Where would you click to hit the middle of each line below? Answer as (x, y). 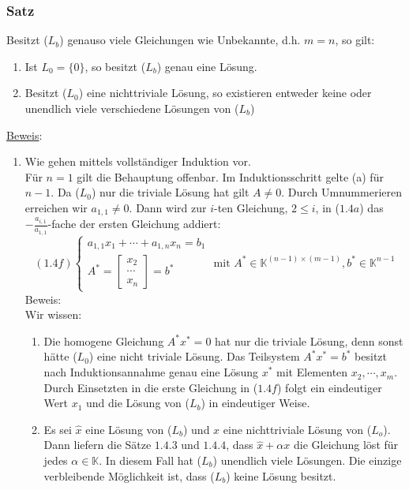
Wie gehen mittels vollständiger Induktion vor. (138, 161)
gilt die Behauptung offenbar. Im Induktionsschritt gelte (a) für (230, 176)
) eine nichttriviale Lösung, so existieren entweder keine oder (225, 93)
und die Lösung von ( (138, 403)
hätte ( (60, 356)
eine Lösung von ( (129, 429)
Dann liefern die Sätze (98, 445)
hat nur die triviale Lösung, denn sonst (309, 340)
